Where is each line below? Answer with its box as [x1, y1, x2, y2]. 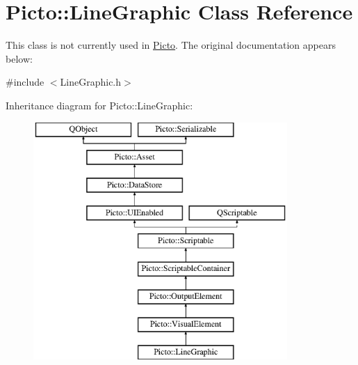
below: [6, 51, 33, 65]
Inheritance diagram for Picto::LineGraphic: [6, 98, 193, 112]
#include [6, 75, 44, 89]
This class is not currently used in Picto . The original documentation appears [6, 38, 336, 52]
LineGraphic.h [60, 75, 122, 89]
